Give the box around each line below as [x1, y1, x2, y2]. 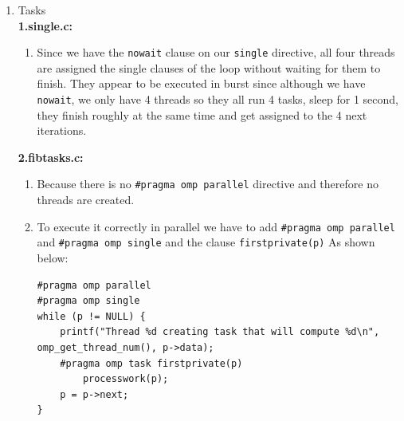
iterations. [37, 122, 87, 139]
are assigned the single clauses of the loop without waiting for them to [37, 59, 381, 76]
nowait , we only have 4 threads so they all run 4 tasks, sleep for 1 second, [37, 91, 398, 108]
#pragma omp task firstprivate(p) [60, 357, 243, 369]
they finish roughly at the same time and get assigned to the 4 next [37, 106, 367, 123]
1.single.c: [18, 17, 73, 33]
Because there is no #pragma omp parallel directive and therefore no [37, 175, 379, 192]
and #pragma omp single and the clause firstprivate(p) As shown [37, 234, 375, 250]
